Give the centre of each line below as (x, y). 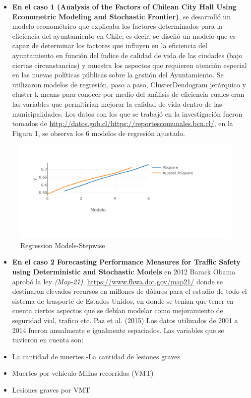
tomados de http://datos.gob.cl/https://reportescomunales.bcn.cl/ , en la (123, 123)
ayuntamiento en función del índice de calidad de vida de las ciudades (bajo (127, 55)
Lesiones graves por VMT (51, 390)
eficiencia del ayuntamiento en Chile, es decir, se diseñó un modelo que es (124, 35)
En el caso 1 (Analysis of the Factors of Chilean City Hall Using (124, 6)
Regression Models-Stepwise (63, 245)
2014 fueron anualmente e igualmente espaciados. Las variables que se (118, 330)
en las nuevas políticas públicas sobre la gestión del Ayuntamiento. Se (118, 75)
